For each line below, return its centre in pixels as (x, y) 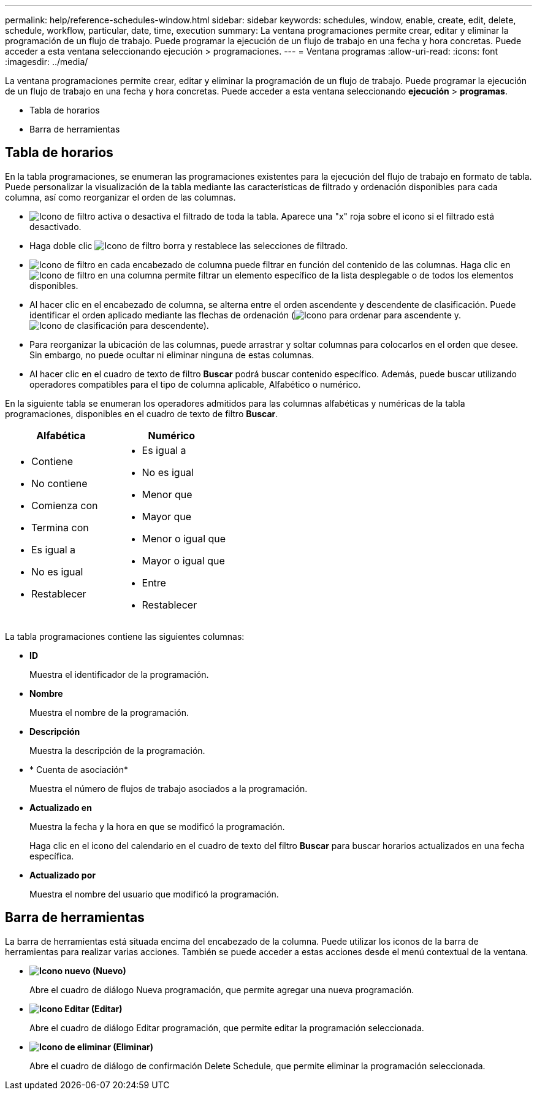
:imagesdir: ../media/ (47, 62)
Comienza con (65, 505)
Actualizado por (63, 875)
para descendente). (169, 325)
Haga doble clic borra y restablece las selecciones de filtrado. (189, 245)
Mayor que (167, 516)
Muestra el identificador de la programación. (119, 674)
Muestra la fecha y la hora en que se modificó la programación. (157, 826)
